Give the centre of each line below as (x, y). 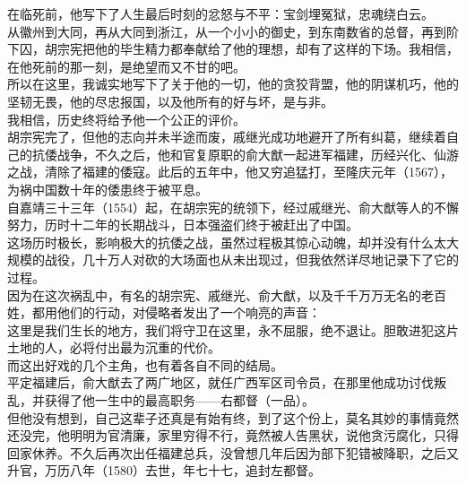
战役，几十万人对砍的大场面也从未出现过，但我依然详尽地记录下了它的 (251, 260)
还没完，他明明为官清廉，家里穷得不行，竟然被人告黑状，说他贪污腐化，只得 (233, 435)
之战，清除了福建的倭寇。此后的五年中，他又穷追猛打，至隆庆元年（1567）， (230, 172)
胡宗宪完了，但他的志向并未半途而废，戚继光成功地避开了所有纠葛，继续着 (227, 137)
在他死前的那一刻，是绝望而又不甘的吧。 (126, 66)
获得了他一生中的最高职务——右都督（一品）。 (179, 400)
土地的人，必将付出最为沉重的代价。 (114, 347)
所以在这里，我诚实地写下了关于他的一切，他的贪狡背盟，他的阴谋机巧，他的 (233, 84)
